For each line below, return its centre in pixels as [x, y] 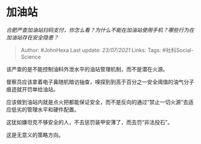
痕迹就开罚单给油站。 [32, 89]
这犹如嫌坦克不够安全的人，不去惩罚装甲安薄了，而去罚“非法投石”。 [89, 122]
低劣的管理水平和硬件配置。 [45, 109]
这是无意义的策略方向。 [35, 134]
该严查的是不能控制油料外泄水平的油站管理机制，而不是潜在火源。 [87, 69]
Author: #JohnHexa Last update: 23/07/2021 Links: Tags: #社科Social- [107, 50]
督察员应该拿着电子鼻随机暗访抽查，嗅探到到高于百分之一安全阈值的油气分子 [100, 82]
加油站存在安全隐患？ [32, 37]
